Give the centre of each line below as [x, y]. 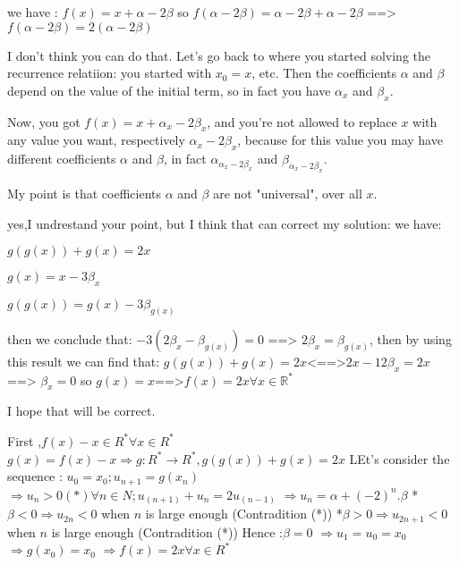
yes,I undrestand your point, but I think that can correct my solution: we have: [225, 223]
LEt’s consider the [399, 458]
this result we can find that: [84, 361]
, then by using [411, 338]
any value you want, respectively [96, 140]
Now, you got [44, 121]
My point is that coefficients [85, 193]
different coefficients [62, 159]
